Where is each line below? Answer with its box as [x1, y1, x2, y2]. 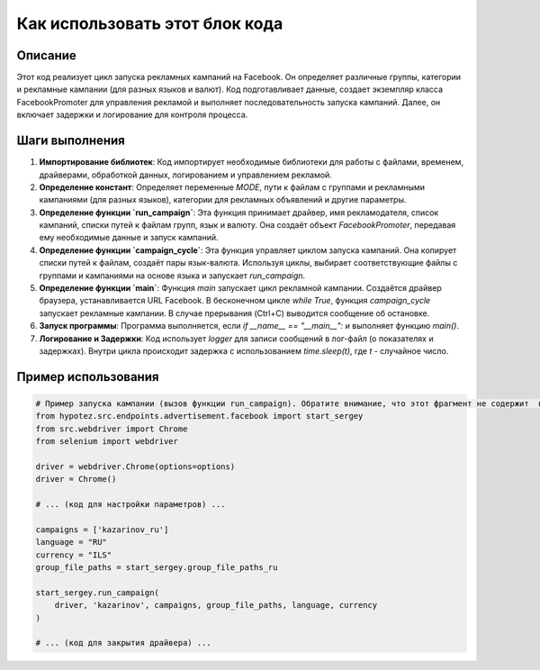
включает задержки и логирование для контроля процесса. [16, 109, 248, 121]
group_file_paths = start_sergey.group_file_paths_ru [35, 563, 278, 573]
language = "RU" [35, 537, 108, 548]
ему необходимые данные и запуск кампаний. [39, 232, 220, 243]
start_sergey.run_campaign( [35, 587, 159, 598]
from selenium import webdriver [35, 437, 179, 447]
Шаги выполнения [16, 133, 125, 149]
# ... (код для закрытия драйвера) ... [35, 638, 211, 648]
